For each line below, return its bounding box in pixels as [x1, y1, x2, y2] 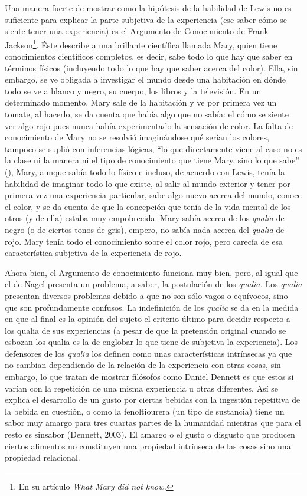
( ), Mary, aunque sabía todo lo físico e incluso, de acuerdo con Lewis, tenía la [5, 165, 285, 178]
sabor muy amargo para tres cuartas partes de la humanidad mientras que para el [5, 416, 301, 429]
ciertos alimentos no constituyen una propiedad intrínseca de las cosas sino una [5, 439, 291, 452]
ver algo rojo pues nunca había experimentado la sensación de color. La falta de [5, 119, 293, 132]
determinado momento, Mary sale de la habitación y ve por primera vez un [5, 96, 277, 109]
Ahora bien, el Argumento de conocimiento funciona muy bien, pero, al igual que [5, 266, 298, 278]
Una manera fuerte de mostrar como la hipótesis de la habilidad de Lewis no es [5, 2, 292, 14]
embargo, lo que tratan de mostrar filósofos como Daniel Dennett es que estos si [5, 370, 294, 383]
